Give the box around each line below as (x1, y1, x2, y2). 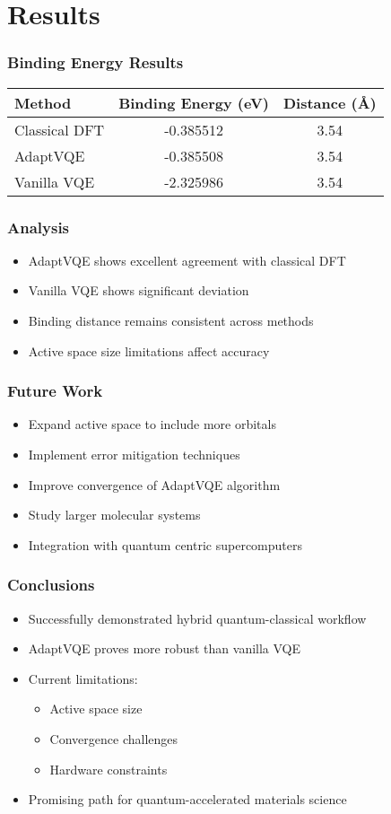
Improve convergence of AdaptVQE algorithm (28, 475, 281, 494)
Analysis (7, 215, 70, 238)
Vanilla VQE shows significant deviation (28, 281, 249, 300)
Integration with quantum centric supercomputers (28, 535, 303, 554)
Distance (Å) (282, 92, 377, 113)
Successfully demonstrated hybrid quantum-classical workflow (28, 608, 367, 627)
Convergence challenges (49, 729, 178, 748)
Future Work (7, 380, 103, 402)
